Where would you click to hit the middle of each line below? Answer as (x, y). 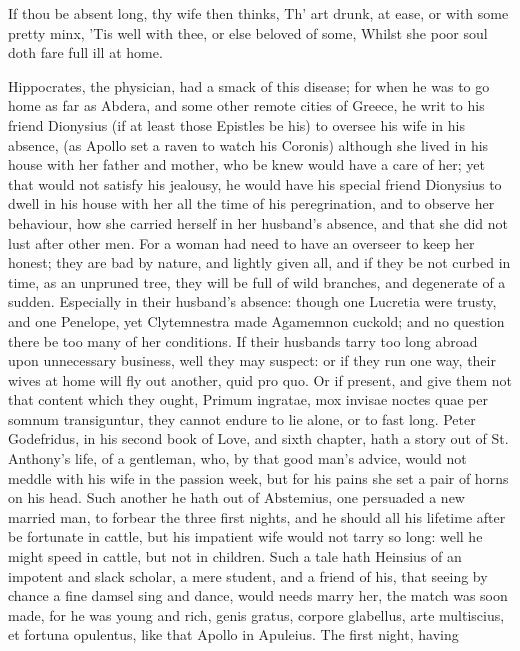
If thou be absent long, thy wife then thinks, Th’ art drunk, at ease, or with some (258, 13)
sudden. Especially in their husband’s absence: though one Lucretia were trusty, (252, 301)
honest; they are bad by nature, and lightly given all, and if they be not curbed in (259, 262)
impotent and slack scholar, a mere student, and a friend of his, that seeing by (248, 575)
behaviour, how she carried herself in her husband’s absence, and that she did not (258, 222)
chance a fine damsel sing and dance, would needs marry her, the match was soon (258, 595)
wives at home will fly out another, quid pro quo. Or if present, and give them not (260, 379)
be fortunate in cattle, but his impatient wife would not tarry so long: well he (245, 536)
